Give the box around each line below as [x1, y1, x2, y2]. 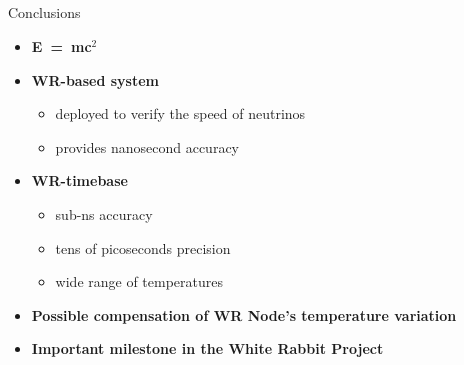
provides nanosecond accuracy [55, 136, 239, 157]
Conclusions [8, 2, 81, 23]
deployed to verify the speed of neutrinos [55, 103, 306, 124]
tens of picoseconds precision [55, 237, 231, 258]
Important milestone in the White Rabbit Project [31, 338, 384, 359]
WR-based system [31, 69, 159, 90]
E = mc [31, 35, 92, 56]
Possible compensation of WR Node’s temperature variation [31, 304, 457, 325]
